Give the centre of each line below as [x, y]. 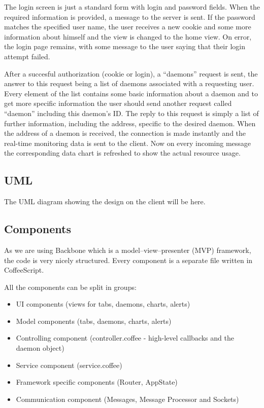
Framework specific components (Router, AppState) [97, 382]
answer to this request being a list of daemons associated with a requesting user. [129, 83]
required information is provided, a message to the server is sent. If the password [130, 16]
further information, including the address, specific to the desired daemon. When [130, 123]
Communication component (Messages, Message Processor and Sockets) [127, 399]
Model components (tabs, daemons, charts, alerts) [94, 321]
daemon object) [40, 348]
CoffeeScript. [24, 270]
